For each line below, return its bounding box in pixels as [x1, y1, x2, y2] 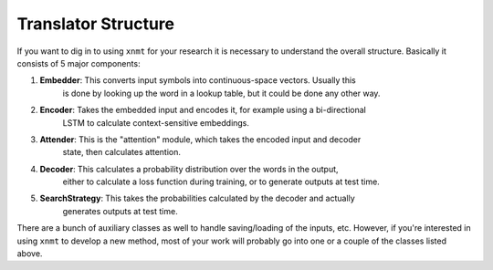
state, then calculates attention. [62, 147, 182, 158]
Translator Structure [16, 14, 175, 34]
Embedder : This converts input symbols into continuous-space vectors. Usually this [39, 75, 356, 86]
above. [16, 248, 43, 259]
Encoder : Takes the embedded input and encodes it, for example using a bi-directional [39, 105, 367, 116]
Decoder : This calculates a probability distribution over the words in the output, [39, 163, 339, 174]
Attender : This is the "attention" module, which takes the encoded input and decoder [39, 133, 362, 145]
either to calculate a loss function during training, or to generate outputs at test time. [62, 176, 381, 187]
